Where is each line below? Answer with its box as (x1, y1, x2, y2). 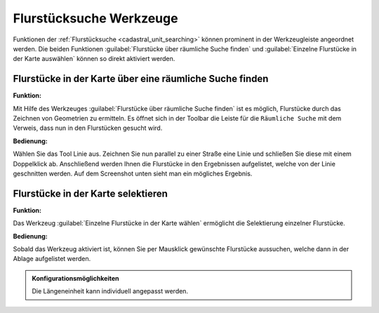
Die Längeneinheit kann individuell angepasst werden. (32, 287, 189, 295)
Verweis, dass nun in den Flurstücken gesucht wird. (13, 124, 163, 133)
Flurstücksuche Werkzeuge (13, 11, 178, 26)
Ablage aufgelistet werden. (13, 255, 91, 263)
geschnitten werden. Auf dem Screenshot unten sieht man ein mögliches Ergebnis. (13, 169, 253, 178)
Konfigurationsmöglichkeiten (32, 274, 119, 282)
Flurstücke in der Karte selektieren (13, 187, 168, 199)
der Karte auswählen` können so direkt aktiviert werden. (13, 55, 175, 63)
